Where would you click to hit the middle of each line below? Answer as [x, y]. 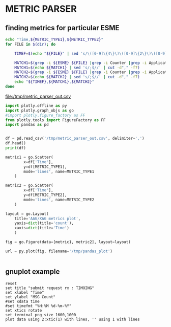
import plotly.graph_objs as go [39, 111]
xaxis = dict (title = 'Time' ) [42, 228]
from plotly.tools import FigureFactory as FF [55, 120]
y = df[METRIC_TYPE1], [45, 167]
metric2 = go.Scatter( [29, 186]
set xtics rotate [24, 310]
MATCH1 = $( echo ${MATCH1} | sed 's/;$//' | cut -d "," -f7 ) [77, 68]
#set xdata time [22, 301]
